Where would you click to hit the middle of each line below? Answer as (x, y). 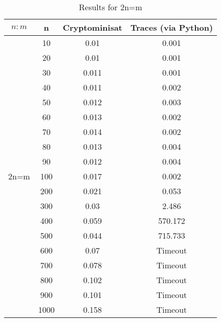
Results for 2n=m (110, 7)
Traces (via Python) (172, 27)
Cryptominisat (92, 27)
